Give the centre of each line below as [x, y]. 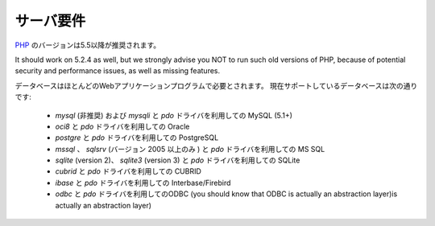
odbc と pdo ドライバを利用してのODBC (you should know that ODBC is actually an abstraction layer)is [226, 194]
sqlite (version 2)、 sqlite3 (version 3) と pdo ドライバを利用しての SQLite [178, 160]
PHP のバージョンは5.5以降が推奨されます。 [88, 45]
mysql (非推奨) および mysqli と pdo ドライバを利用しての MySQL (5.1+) [174, 115]
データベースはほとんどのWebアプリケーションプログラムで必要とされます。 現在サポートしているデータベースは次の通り [216, 85]
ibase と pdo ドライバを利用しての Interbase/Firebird [143, 183]
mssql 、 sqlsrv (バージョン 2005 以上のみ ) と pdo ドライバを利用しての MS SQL [190, 149]
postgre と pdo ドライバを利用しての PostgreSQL [137, 138]
